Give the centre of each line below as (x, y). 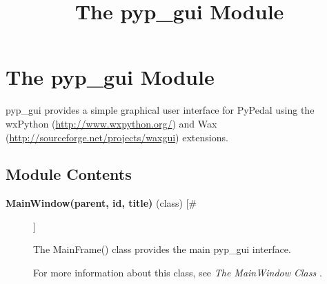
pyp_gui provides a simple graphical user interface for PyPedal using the (160, 110)
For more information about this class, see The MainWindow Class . (178, 273)
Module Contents (69, 174)
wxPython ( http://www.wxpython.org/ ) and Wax (111, 123)
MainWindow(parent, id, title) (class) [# (101, 203)
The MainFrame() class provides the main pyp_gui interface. (162, 249)
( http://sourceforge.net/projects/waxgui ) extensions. (117, 137)
